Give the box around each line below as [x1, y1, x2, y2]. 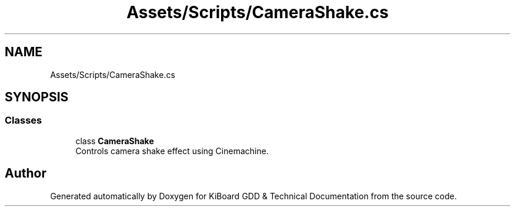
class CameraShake [75, 135, 154, 146]
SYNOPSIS [5, 90, 69, 105]
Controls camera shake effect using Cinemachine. [75, 145, 269, 156]
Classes [5, 114, 42, 127]
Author [5, 166, 46, 181]
